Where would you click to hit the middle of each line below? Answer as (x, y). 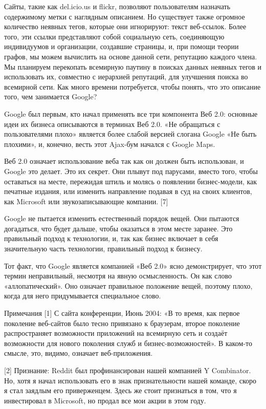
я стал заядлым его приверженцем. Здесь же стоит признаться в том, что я (120, 390)
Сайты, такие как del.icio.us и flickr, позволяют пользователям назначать (117, 6)
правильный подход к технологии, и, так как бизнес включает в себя (111, 238)
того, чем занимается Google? (51, 96)
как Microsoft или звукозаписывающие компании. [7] (86, 201)
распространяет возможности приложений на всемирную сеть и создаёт (116, 333)
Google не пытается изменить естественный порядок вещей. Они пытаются (122, 218)
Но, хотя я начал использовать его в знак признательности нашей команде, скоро (130, 380)
